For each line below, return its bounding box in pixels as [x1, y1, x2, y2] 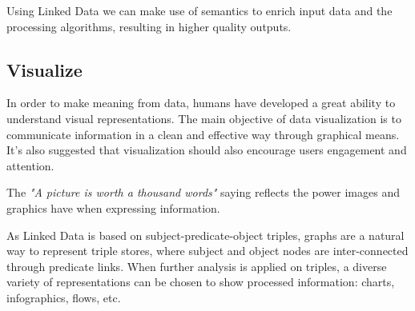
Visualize [6, 57, 83, 82]
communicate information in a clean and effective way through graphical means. [6, 126, 400, 142]
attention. [6, 157, 54, 173]
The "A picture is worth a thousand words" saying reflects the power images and [6, 184, 400, 201]
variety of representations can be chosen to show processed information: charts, [6, 273, 395, 290]
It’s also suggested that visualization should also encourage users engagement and [6, 142, 407, 158]
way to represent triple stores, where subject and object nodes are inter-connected [6, 242, 409, 259]
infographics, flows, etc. [6, 289, 121, 305]
